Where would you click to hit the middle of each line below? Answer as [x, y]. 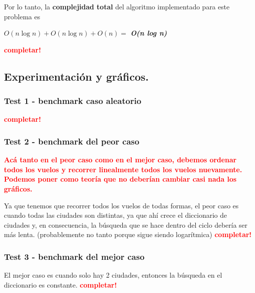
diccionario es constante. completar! [60, 284]
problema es [22, 16]
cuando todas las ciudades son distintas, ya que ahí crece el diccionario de [116, 215]
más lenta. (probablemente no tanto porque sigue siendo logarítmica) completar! [128, 234]
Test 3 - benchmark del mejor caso [74, 256]
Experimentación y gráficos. [76, 76]
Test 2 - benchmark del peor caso [72, 141]
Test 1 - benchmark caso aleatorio [73, 101]
